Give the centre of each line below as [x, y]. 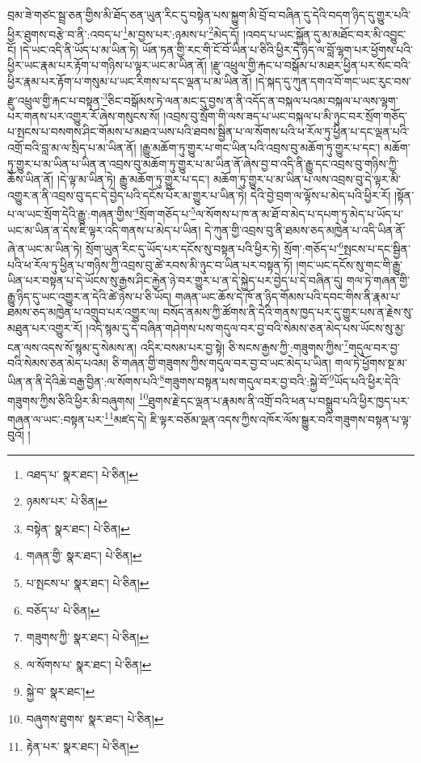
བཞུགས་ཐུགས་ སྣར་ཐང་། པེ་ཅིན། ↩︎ [95, 719]
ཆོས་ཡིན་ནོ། [31, 179]
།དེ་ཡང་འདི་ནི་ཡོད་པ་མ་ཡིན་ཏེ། [79, 49]
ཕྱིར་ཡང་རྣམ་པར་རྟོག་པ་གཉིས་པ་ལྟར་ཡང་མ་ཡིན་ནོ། [107, 65]
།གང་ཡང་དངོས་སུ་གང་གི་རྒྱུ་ [349, 264]
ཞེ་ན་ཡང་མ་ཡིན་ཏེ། [45, 248]
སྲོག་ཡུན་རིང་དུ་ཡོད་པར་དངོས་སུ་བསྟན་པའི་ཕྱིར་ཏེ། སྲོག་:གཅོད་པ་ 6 [215, 247]
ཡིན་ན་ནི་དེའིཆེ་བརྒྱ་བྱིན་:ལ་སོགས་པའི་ [84, 381]
